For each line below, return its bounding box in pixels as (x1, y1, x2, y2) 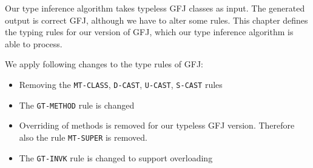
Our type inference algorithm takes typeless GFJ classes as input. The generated (5, 2, 305, 14)
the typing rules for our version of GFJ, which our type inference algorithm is (5, 25, 294, 38)
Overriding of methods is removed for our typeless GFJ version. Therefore (19, 119, 295, 132)
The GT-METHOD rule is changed (19, 98, 135, 111)
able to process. (5, 37, 62, 50)
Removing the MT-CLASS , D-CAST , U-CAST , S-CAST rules (19, 78, 223, 90)
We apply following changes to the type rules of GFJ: (5, 58, 203, 70)
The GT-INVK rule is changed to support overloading (19, 151, 213, 164)
